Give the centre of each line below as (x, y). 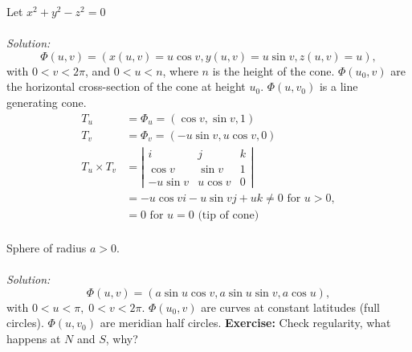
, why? (122, 338)
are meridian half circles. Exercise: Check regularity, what (245, 323)
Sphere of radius (47, 248)
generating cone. (47, 102)
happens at (34, 338)
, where (180, 70)
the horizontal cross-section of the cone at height (126, 86)
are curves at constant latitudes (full (290, 307)
